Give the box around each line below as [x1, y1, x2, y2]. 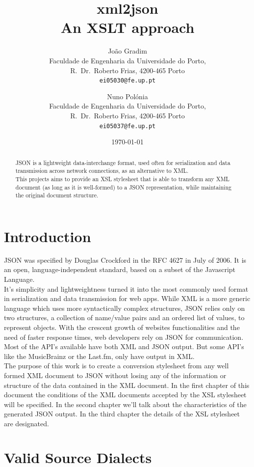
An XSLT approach [60, 17, 195, 37]
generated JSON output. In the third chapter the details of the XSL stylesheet [4, 409, 240, 419]
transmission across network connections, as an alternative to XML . [15, 166, 189, 175]
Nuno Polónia [107, 91, 148, 101]
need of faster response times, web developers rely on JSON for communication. [4, 331, 244, 342]
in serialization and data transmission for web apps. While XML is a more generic [4, 293, 251, 303]
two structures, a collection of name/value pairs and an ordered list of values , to [4, 312, 245, 323]
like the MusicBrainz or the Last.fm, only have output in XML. [4, 351, 195, 361]
